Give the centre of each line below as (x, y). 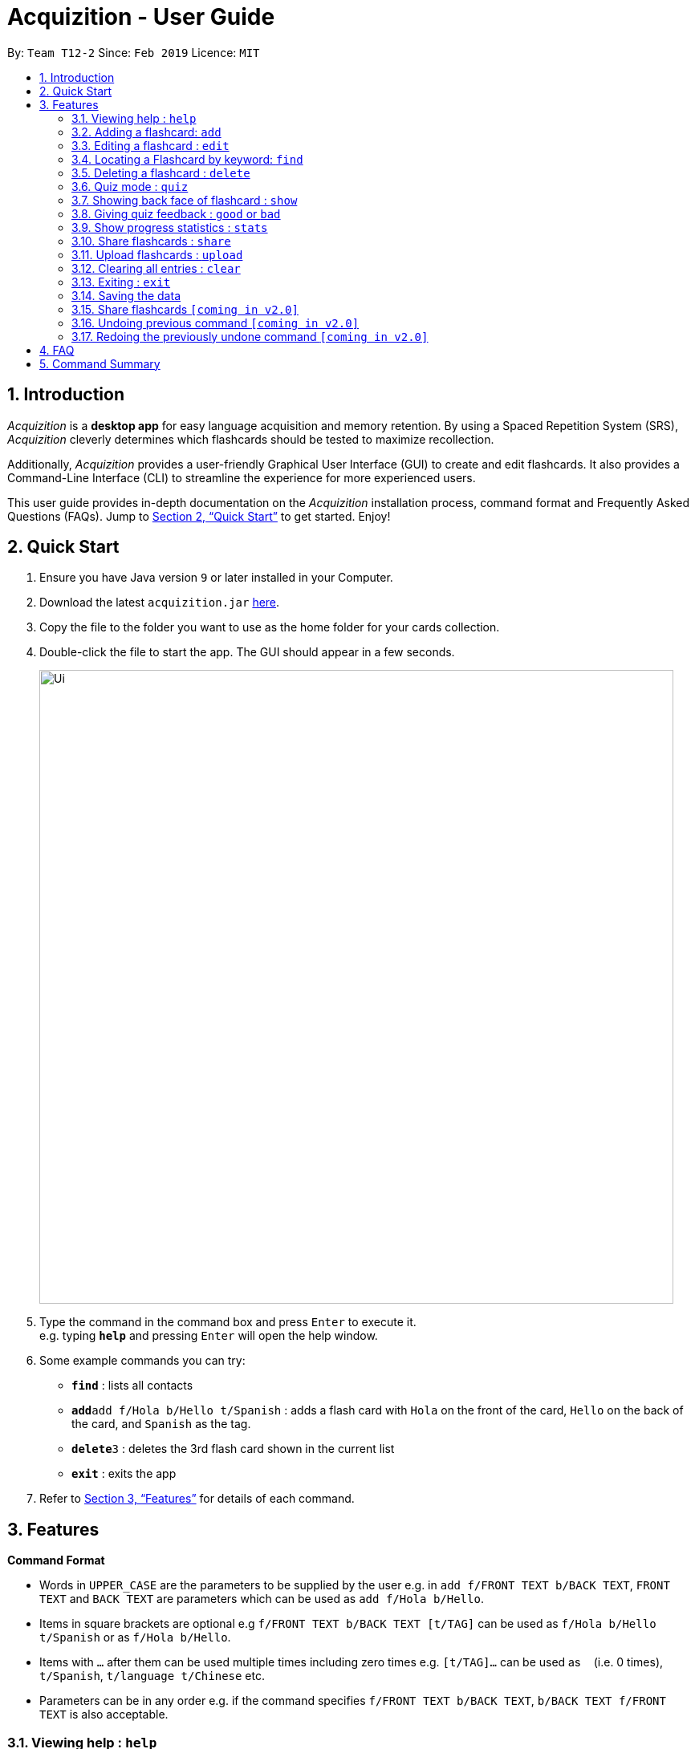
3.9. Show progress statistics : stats (170, 227)
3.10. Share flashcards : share (151, 241)
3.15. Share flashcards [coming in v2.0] (185, 309)
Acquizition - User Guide (141, 17)
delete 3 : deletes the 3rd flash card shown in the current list (233, 1449)
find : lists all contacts (132, 1386)
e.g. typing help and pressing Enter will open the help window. (209, 1336)
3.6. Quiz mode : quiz (130, 186)
